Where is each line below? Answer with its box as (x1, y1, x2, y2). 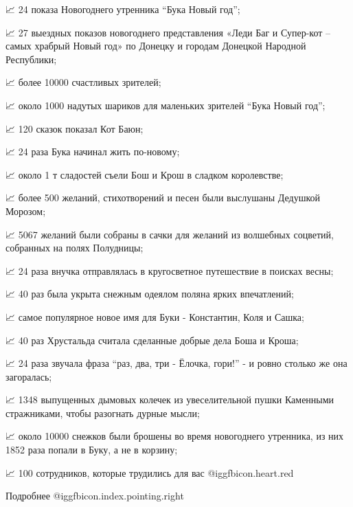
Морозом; (5, 203, 46, 218)
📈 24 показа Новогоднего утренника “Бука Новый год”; (5, 2, 240, 16)
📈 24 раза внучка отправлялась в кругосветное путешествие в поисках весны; (5, 263, 334, 278)
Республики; (5, 52, 57, 66)
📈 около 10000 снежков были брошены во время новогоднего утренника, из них (5, 429, 344, 443)
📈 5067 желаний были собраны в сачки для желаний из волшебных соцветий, (5, 227, 334, 241)
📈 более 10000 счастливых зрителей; (5, 75, 161, 89)
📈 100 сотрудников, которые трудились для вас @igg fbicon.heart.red (5, 465, 294, 480)
